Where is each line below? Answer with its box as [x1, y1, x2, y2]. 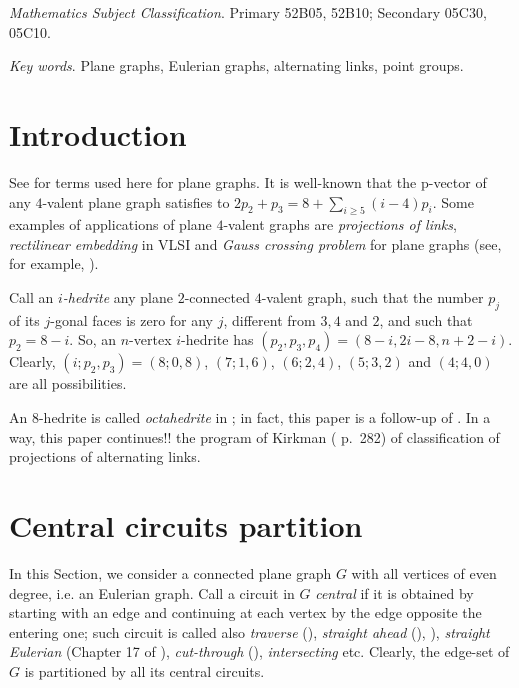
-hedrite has [181, 329, 254, 350]
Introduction [9, 113, 187, 154]
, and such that [379, 309, 473, 330]
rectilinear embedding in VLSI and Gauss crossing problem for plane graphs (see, [9, 233, 502, 254]
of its [9, 309, 40, 330]
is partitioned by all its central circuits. [24, 660, 265, 681]
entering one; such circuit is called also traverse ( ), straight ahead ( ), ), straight [9, 621, 490, 642]
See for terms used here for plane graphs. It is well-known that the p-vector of [9, 171, 487, 192]
